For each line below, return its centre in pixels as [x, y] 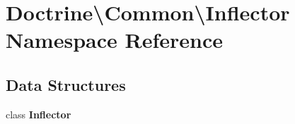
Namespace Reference [114, 40]
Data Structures [66, 84]
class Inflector [39, 114]
